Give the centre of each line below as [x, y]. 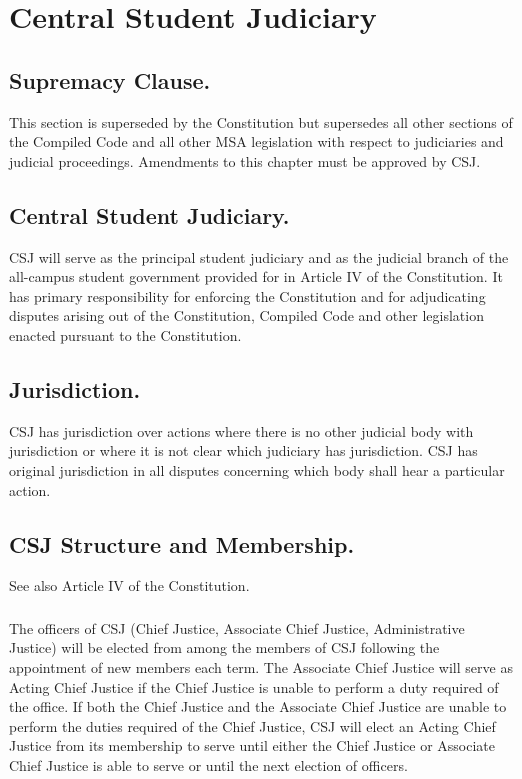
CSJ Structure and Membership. [182, 543]
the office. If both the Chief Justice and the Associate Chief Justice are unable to [258, 706]
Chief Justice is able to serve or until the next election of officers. [208, 764]
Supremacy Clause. [110, 79]
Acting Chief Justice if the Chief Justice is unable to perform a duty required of [254, 686]
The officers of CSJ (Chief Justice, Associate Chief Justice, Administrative [237, 627]
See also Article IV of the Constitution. [129, 585]
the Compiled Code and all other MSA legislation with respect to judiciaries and [256, 141]
